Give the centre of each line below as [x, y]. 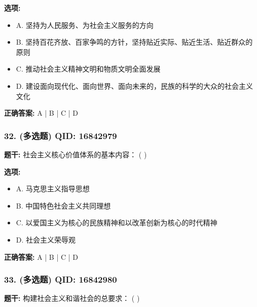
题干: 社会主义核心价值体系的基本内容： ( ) [76, 154]
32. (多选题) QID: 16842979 [61, 135]
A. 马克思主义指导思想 [53, 189]
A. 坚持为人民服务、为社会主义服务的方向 [85, 25]
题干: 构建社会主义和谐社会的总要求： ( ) [72, 298]
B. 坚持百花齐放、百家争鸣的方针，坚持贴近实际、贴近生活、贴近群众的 [134, 42]
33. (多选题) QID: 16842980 [61, 279]
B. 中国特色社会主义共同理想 [63, 205]
